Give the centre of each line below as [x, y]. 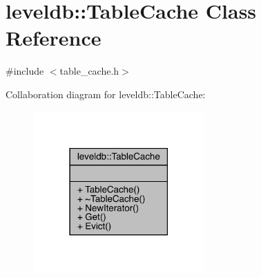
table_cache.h [89, 71]
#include [25, 71]
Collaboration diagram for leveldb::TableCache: [106, 94]
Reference [54, 38]
